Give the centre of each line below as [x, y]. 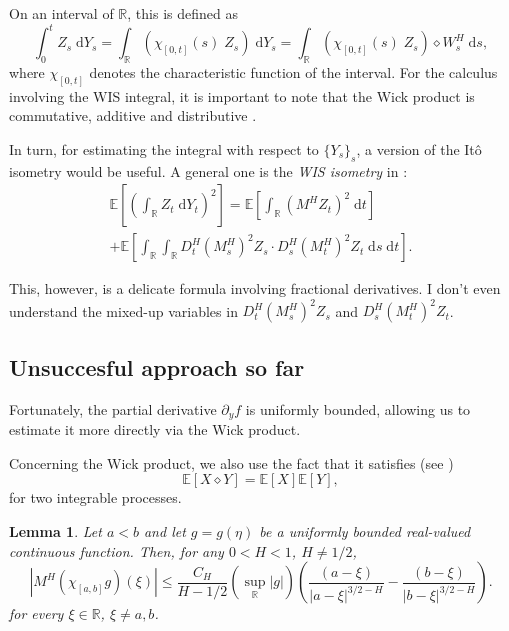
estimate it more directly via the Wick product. [155, 429]
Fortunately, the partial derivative [113, 408]
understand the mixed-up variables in [123, 310]
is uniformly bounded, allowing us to [358, 408]
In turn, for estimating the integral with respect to [164, 148]
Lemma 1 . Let [55, 530]
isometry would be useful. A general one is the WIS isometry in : [208, 170]
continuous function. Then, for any [116, 550]
